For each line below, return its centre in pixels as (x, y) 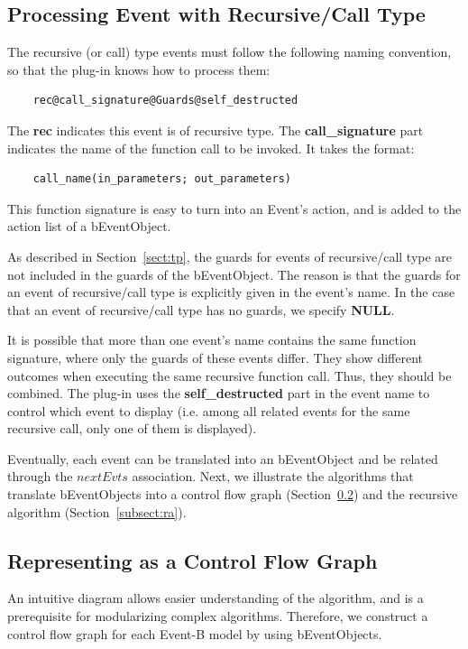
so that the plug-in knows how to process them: (139, 69)
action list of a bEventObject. (89, 226)
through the (40, 476)
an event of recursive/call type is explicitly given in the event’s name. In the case (231, 292)
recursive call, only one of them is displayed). (132, 428)
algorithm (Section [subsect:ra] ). (97, 511)
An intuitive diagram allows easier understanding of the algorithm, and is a (216, 598)
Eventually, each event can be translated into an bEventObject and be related (223, 458)
